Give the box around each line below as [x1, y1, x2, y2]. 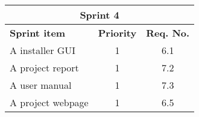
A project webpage [10, 95, 89, 109]
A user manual [10, 78, 72, 92]
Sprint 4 [80, 8, 119, 22]
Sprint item [10, 26, 66, 40]
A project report [10, 61, 79, 74]
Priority [98, 26, 137, 40]
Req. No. [146, 26, 190, 40]
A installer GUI [10, 43, 76, 57]
